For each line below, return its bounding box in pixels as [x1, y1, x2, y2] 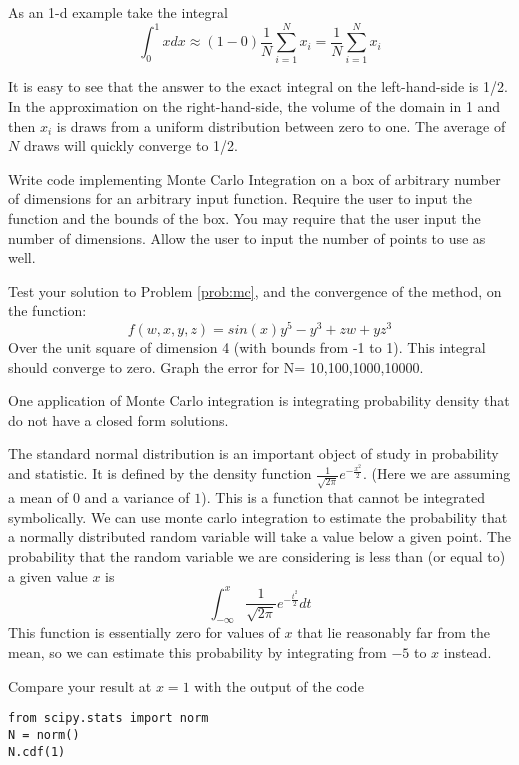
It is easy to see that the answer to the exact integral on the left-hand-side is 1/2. [8, 76, 508, 97]
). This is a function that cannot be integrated [201, 487, 486, 508]
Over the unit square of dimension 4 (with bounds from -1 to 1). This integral [8, 337, 486, 358]
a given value [8, 565, 88, 586]
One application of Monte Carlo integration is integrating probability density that [8, 390, 510, 411]
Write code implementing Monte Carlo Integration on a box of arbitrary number [8, 168, 501, 189]
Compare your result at [8, 675, 152, 696]
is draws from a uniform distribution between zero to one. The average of [56, 115, 506, 136]
